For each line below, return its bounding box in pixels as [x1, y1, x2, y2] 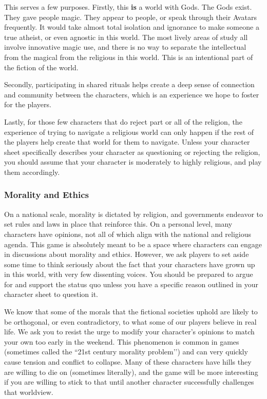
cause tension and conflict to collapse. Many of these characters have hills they [4, 356, 252, 367]
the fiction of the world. [4, 62, 79, 72]
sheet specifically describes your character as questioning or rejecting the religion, [4, 146, 260, 157]
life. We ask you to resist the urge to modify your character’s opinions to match [4, 326, 255, 337]
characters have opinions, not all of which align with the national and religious [4, 228, 252, 239]
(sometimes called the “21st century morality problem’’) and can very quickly [4, 346, 248, 357]
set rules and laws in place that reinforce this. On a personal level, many [4, 218, 233, 229]
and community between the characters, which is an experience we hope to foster [4, 89, 259, 99]
